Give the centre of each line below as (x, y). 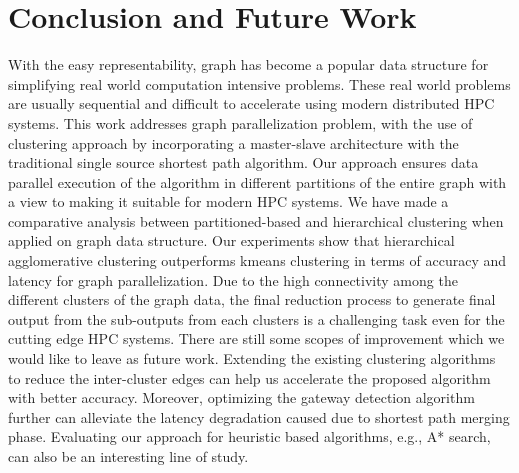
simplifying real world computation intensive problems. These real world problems (259, 83)
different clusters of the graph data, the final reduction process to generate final (252, 299)
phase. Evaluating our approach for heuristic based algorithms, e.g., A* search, (249, 436)
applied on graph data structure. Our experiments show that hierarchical (231, 240)
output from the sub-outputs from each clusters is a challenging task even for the (256, 318)
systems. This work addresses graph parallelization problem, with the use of (240, 122)
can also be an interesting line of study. (128, 456)
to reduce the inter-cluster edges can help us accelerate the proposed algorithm (249, 377)
